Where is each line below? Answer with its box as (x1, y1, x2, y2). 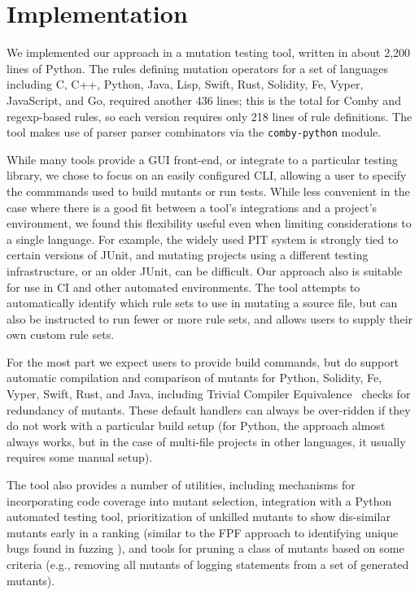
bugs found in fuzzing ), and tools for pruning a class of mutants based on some (7, 540, 404, 557)
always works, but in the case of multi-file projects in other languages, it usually (7, 432, 406, 450)
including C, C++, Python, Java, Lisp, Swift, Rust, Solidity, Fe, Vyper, (7, 76, 364, 93)
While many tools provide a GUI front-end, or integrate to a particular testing (7, 150, 398, 167)
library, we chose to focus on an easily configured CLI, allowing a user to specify (7, 167, 407, 184)
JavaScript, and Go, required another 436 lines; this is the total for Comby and (7, 91, 401, 108)
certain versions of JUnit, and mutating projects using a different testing (7, 246, 369, 263)
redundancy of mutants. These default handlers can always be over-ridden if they (7, 401, 411, 418)
